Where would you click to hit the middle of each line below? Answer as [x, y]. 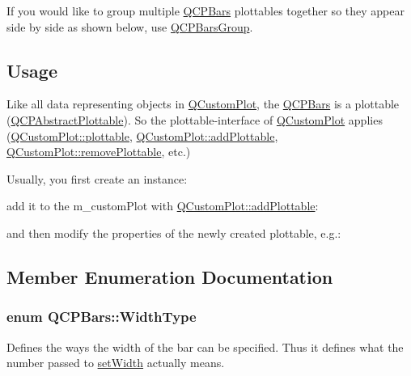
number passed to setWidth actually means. [116, 363]
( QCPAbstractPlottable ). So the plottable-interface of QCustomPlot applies [195, 119]
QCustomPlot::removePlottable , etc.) [99, 152]
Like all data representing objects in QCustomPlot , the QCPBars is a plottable [203, 104]
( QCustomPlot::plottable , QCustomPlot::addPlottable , [142, 135]
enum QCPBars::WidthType [102, 317]
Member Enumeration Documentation [170, 276]
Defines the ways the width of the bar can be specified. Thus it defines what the [205, 346]
